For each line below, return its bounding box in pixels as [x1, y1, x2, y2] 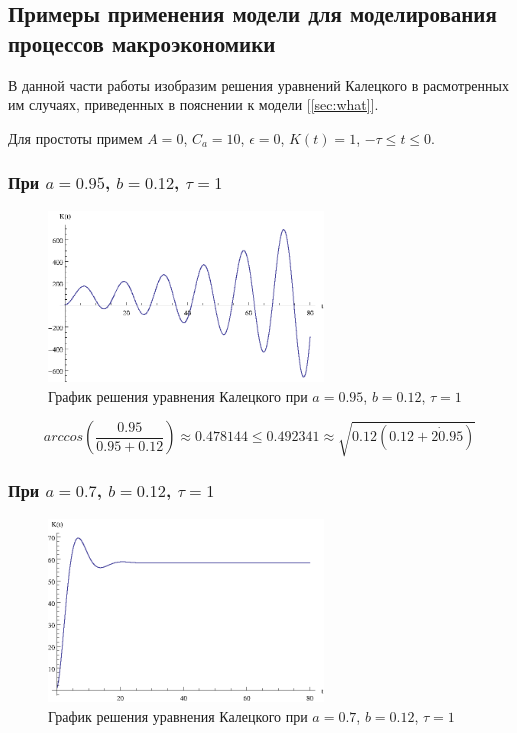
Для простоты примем [8, 127, 143, 148]
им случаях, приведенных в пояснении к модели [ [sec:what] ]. [8, 94, 379, 115]
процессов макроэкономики [8, 27, 276, 58]
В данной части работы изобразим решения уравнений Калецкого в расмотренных [8, 74, 509, 95]
